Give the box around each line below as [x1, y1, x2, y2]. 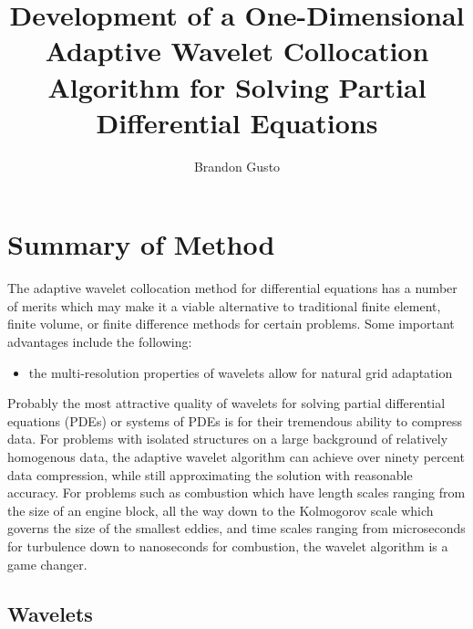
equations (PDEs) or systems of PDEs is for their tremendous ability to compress [7, 411, 463, 430]
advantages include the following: [7, 332, 192, 351]
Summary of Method [7, 225, 275, 263]
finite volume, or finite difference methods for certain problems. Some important [7, 314, 455, 333]
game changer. [7, 554, 87, 573]
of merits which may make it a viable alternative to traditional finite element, [7, 296, 441, 315]
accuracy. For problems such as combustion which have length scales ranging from [7, 483, 466, 502]
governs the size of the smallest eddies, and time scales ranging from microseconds [7, 519, 466, 538]
